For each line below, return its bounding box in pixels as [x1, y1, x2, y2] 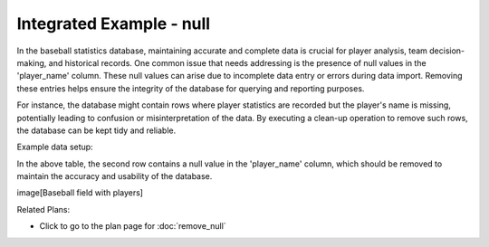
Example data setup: [16, 141, 94, 153]
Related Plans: [16, 204, 71, 214]
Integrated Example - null [16, 14, 211, 33]
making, [16, 57, 47, 68]
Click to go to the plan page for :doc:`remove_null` [39, 221, 226, 232]
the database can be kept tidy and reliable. [16, 125, 177, 136]
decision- [428, 45, 465, 56]
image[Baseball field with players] [16, 187, 144, 198]
